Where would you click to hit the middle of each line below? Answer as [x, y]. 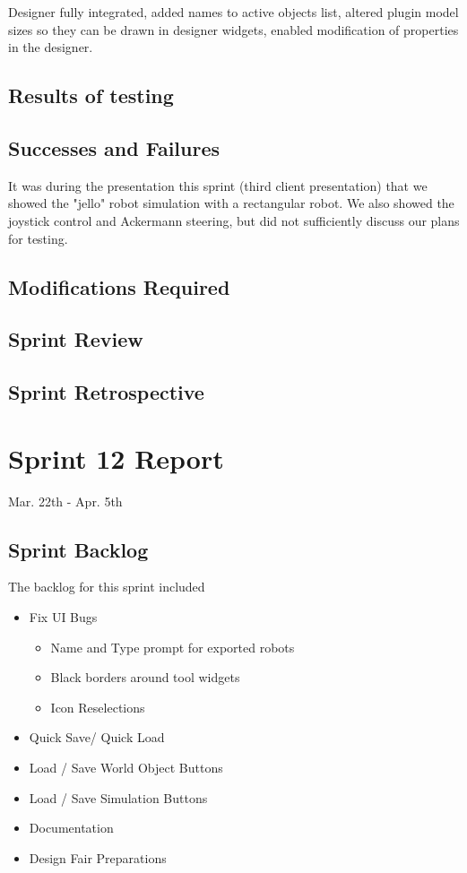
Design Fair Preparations [98, 857]
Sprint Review [76, 339]
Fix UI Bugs [63, 617]
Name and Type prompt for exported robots [173, 647]
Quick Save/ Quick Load [97, 737]
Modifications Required [119, 286]
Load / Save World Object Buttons [126, 767]
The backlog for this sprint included [107, 587]
